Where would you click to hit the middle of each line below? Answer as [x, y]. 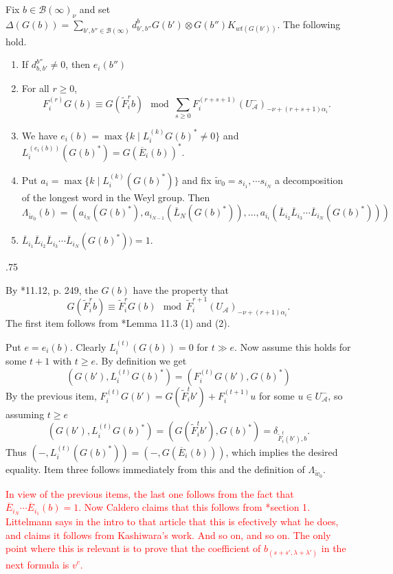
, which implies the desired [282, 451]
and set [95, 9]
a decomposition [309, 180]
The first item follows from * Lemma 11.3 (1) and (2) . [118, 323]
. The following [309, 24]
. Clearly [88, 346]
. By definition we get [141, 360]
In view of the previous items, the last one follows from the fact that [150, 493]
